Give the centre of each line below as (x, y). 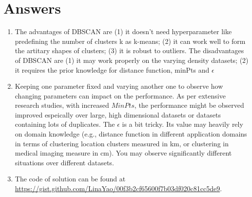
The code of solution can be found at (70, 179)
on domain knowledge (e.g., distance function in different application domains (131, 134)
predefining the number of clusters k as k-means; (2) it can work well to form (130, 41)
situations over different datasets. (64, 162)
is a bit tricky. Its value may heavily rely (183, 124)
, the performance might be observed (189, 105)
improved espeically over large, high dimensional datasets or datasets (118, 114)
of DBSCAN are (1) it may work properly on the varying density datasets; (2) (132, 60)
